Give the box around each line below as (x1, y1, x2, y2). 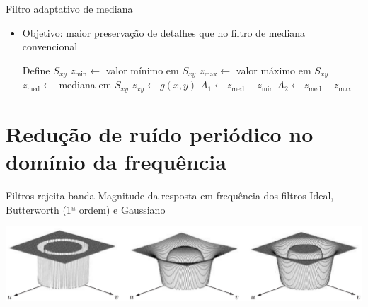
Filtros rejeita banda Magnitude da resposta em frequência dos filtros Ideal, (6, 188, 334, 202)
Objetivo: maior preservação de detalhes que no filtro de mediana (22, 25, 306, 40)
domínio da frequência (6, 147, 226, 176)
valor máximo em (236, 62, 311, 77)
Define (22, 62, 50, 77)
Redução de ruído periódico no (6, 119, 314, 148)
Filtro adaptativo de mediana (6, 1, 133, 16)
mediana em (59, 77, 112, 92)
